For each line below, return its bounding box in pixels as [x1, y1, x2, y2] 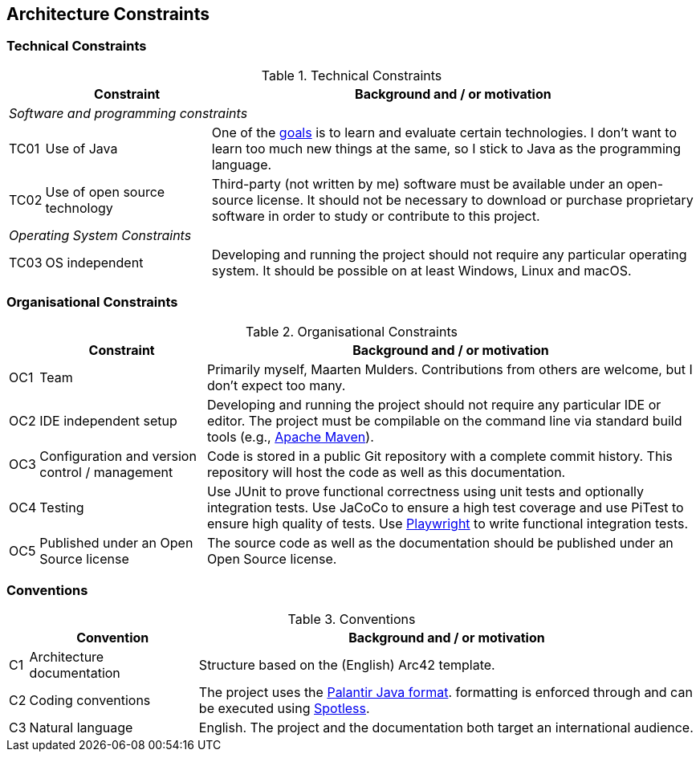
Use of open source [45, 183, 165, 200]
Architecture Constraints [6, 4, 210, 24]
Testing [39, 499, 84, 516]
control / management [39, 463, 173, 480]
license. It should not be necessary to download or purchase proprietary [256, 191, 694, 208]
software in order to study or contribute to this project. [211, 207, 540, 224]
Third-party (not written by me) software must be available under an [211, 175, 624, 192]
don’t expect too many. [207, 377, 346, 393]
